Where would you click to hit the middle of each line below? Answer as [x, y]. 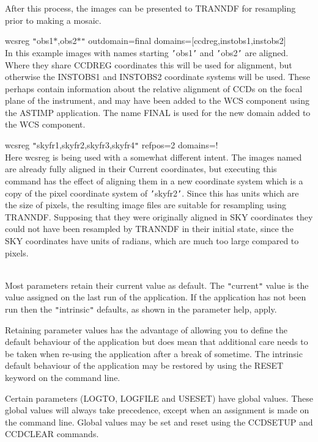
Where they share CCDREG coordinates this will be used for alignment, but [149, 64]
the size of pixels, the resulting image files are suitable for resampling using [146, 205]
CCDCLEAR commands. [52, 434]
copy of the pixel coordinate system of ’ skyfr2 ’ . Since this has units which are [152, 193]
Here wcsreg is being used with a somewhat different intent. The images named [153, 157]
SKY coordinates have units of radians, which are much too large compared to [152, 240]
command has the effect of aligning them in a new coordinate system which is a [154, 180]
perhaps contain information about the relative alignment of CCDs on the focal [154, 88]
